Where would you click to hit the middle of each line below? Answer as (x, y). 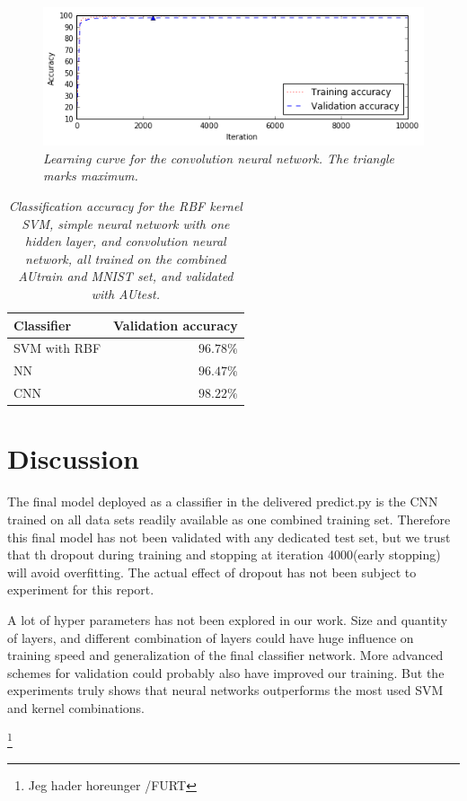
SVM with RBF (57, 348)
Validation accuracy (176, 325)
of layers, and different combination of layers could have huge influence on (211, 637)
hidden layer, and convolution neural (126, 241)
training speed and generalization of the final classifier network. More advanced (225, 655)
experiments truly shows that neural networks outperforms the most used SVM (225, 690)
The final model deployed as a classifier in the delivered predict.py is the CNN (223, 502)
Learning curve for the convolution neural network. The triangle (219, 158)
